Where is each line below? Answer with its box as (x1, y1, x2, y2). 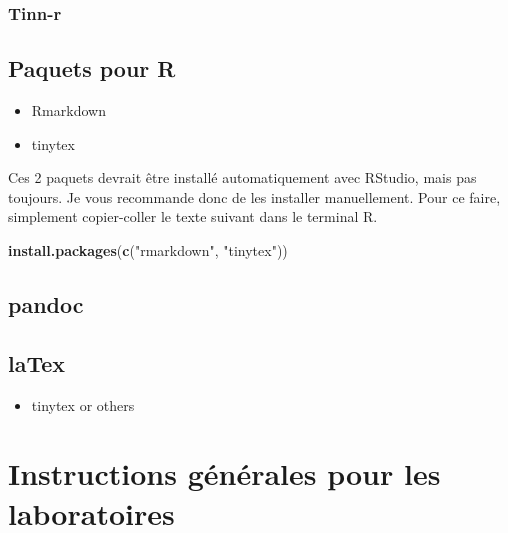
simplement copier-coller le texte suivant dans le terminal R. (8, 206, 378, 227)
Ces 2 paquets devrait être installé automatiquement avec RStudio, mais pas (8, 167, 477, 188)
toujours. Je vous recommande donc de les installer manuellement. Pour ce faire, (8, 186, 501, 207)
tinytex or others (31, 394, 135, 415)
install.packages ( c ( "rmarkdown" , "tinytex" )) (8, 240, 288, 261)
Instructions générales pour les (8, 453, 441, 494)
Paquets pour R (8, 53, 176, 84)
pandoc (8, 289, 84, 319)
